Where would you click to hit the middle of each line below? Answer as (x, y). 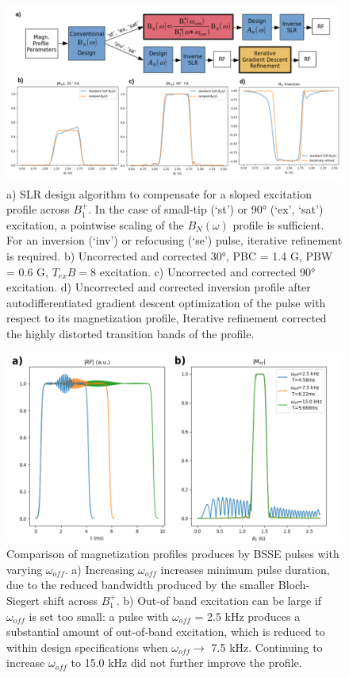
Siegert (23, 601)
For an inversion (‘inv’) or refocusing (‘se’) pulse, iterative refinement (174, 240)
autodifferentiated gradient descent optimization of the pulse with (166, 302)
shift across (71, 601)
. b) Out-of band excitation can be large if (219, 601)
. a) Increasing (100, 569)
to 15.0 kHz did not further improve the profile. (186, 663)
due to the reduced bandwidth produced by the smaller (141, 585)
